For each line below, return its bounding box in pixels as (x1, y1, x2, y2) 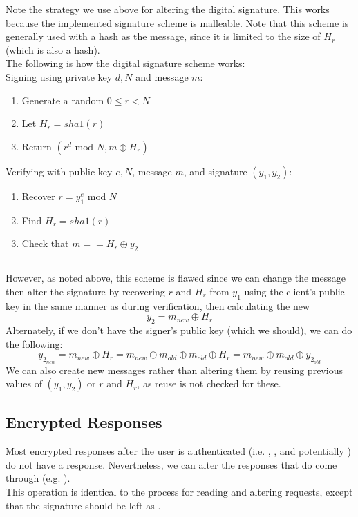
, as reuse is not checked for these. (137, 376, 281, 391)
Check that (21, 236, 69, 251)
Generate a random (21, 92, 104, 107)
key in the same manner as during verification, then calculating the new (6, 298, 310, 313)
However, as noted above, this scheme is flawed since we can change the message (6, 271, 346, 285)
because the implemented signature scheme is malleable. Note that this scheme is (6, 15, 349, 30)
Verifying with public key (6, 164, 113, 178)
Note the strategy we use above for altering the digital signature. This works (6, 2, 330, 16)
